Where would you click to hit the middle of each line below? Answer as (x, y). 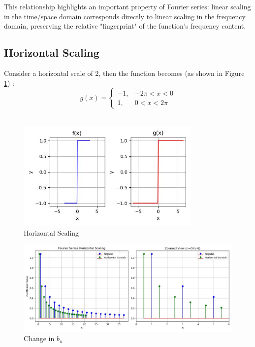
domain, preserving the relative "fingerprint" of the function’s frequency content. (125, 26)
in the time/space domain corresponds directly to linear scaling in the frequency (125, 16)
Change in (39, 338)
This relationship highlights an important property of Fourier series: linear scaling (127, 6)
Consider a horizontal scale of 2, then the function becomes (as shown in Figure (124, 73)
